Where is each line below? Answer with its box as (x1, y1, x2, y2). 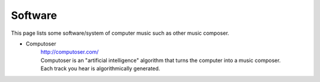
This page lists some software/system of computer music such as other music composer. (11, 29, 229, 37)
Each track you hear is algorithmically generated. (40, 65, 161, 72)
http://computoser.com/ (40, 48, 99, 55)
